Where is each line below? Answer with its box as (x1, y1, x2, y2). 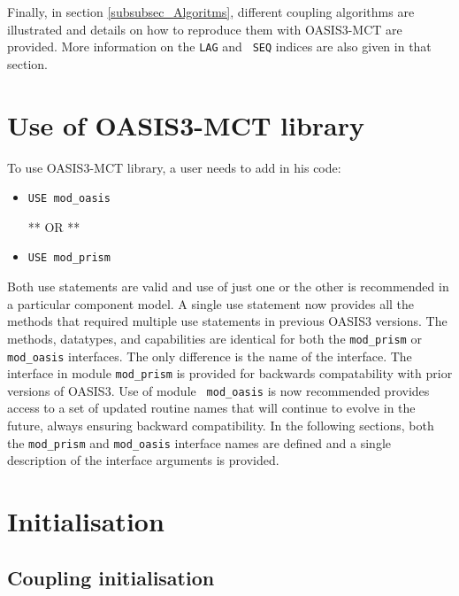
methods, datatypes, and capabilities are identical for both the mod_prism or (7, 329, 422, 347)
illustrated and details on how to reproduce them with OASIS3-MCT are (7, 19, 402, 38)
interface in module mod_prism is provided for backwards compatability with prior (7, 364, 453, 383)
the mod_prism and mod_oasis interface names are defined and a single (7, 433, 391, 452)
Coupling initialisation (7, 563, 215, 591)
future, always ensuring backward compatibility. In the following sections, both (7, 416, 434, 435)
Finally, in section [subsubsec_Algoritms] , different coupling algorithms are (7, 3, 415, 20)
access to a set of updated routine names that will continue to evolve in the (7, 399, 416, 417)
